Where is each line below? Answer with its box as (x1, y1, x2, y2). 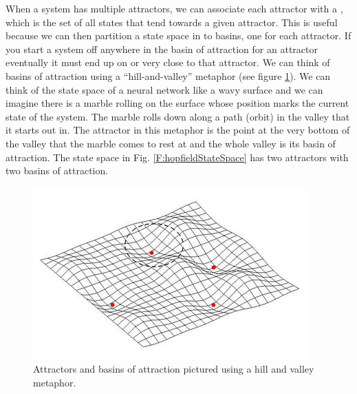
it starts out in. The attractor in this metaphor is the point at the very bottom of (6, 123, 350, 137)
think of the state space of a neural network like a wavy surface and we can (6, 82, 323, 96)
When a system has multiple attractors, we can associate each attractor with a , (6, 1, 343, 15)
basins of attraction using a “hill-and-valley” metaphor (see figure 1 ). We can (6, 68, 331, 83)
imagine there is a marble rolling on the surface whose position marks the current (6, 96, 349, 110)
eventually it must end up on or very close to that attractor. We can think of (6, 55, 330, 70)
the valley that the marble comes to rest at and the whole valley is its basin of (6, 136, 336, 150)
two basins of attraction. (6, 163, 109, 178)
